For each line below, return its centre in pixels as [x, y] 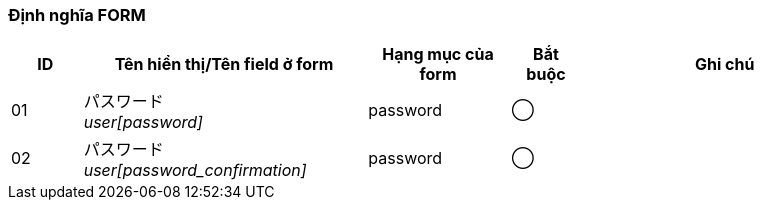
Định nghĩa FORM [77, 15]
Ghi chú [724, 64]
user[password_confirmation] [195, 170]
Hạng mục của [438, 54]
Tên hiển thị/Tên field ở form [224, 64]
